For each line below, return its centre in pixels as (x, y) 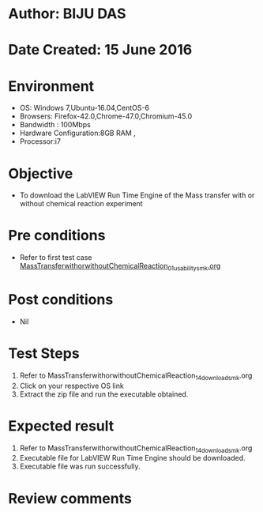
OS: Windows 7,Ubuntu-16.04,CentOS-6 (85, 108)
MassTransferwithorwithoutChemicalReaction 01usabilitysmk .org (120, 267)
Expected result (61, 425)
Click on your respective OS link (71, 386)
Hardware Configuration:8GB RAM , (77, 133)
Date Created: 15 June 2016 (100, 50)
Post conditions (61, 300)
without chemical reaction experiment (81, 204)
